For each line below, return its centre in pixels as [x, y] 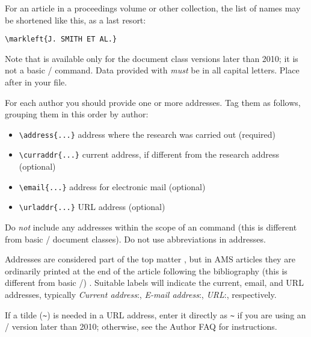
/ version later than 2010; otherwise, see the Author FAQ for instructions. [141, 326]
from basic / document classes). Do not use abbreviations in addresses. [135, 239]
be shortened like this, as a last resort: [75, 20]
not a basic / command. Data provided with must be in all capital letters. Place [152, 70]
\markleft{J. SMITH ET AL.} [61, 39]
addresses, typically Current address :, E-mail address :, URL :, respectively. [141, 294]
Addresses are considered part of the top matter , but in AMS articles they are [150, 259]
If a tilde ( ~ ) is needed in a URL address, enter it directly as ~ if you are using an [155, 314]
